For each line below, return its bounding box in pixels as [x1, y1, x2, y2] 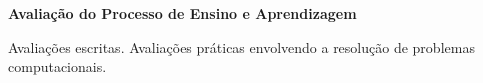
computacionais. [8, 56, 107, 77]
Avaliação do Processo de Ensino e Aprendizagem [8, 3, 357, 23]
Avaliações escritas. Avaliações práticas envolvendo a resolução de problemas [8, 36, 475, 57]
